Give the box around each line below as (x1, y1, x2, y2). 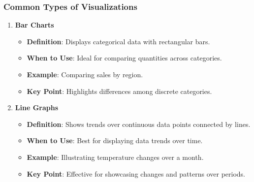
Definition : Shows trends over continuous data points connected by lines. (27, 119, 251, 129)
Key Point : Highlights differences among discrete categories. (27, 86, 212, 96)
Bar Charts (15, 20, 54, 30)
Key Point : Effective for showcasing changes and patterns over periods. (27, 168, 245, 179)
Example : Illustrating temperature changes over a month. (27, 152, 204, 162)
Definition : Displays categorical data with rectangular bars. (27, 36, 210, 46)
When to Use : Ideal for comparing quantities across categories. (27, 53, 222, 63)
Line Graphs (15, 102, 59, 113)
